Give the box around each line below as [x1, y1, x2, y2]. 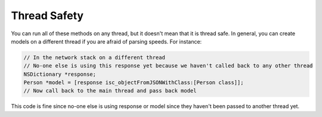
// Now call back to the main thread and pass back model [23, 87, 197, 94]
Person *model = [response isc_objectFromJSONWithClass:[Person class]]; [23, 79, 244, 86]
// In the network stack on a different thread [23, 54, 165, 61]
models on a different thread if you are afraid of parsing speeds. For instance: [11, 38, 202, 45]
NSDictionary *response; [23, 70, 97, 78]
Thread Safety [11, 9, 83, 22]
